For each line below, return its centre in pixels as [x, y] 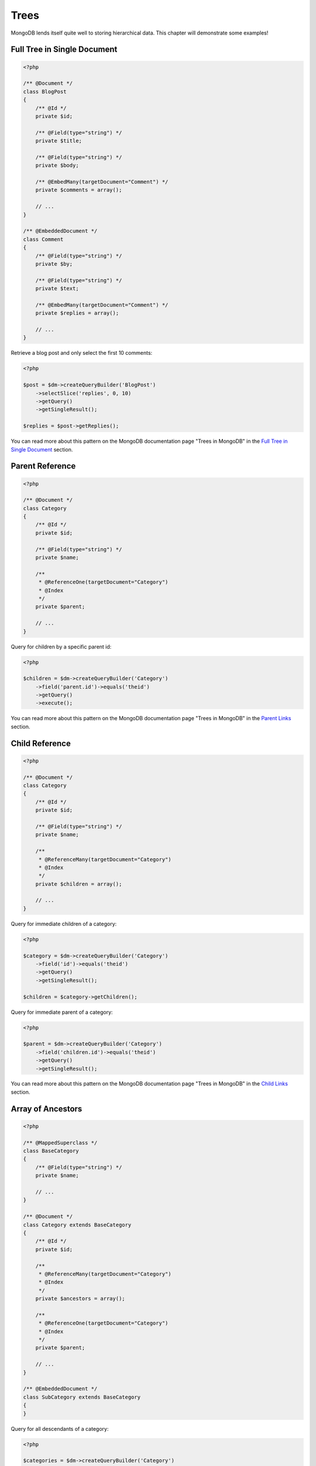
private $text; [57, 289]
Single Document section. [42, 449]
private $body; [57, 165]
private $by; [54, 264]
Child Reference [41, 743]
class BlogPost [45, 91]
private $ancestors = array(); [80, 1299]
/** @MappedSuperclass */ [60, 1143]
